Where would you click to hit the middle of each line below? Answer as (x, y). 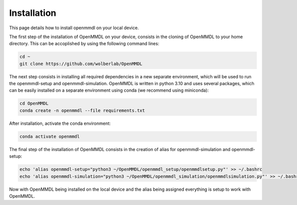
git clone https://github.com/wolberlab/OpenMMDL (81, 64)
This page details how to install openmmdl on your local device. (74, 28)
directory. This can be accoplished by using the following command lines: (84, 44)
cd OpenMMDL (34, 103)
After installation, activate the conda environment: (60, 123)
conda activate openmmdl (50, 136)
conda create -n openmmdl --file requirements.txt (82, 110)
